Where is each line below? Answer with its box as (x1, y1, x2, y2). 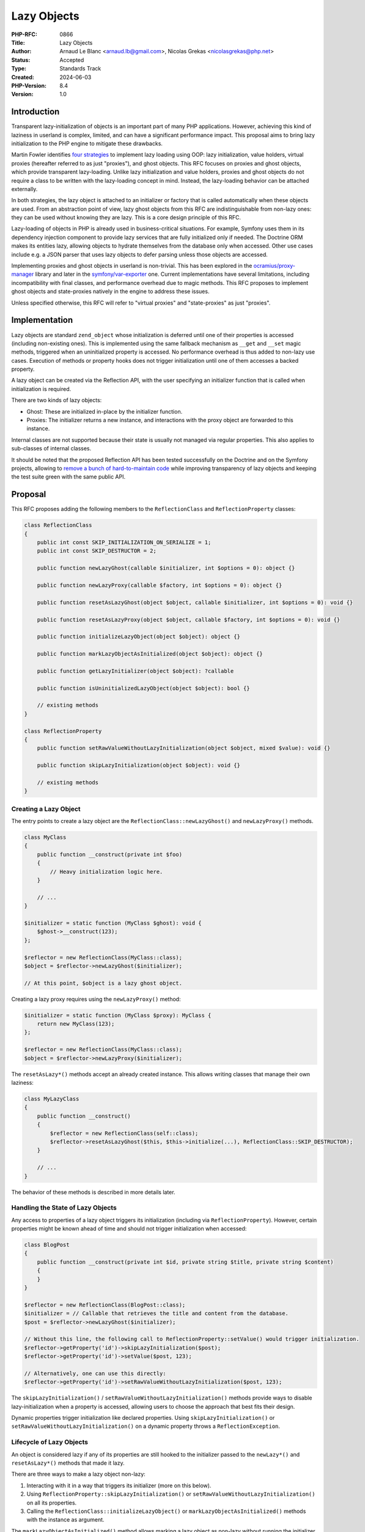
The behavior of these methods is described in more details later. (11, 1188, 175, 1196)
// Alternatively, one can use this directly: (24, 1370, 166, 1377)
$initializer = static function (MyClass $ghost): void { (24, 920, 202, 927)
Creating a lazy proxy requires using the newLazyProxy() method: (11, 995, 181, 1003)
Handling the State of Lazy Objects (11, 1204, 117, 1212)
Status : (11, 56, 31, 64)
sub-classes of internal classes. (11, 445, 92, 452)
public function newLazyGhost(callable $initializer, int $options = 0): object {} (37, 564, 295, 572)
